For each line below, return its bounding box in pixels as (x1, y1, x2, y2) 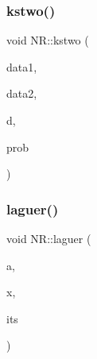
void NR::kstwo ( (6, 32, 89, 48)
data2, (6, 85, 37, 102)
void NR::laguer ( (6, 230, 91, 246)
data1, (6, 58, 37, 75)
